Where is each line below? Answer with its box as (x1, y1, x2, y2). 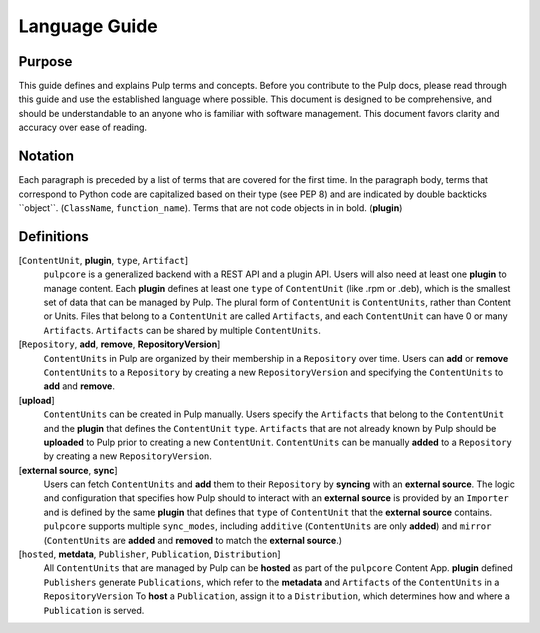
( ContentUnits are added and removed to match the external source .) (43, 534, 343, 546)
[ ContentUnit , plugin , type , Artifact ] (18, 254, 189, 266)
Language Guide (18, 15, 159, 37)
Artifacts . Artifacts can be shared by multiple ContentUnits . (43, 324, 322, 336)
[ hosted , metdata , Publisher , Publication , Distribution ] (18, 548, 281, 560)
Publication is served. (43, 604, 145, 616)
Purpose (18, 53, 73, 70)
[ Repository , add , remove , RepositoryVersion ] (18, 338, 221, 350)
